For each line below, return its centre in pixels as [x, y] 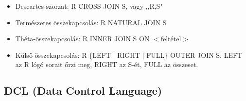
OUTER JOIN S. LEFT [206, 55]
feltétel [171, 39]
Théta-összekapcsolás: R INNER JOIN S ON [82, 39]
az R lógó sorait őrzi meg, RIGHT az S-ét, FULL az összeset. [107, 64]
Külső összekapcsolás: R [51, 55]
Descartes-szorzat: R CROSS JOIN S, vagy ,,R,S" [89, 6]
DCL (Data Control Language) [83, 91]
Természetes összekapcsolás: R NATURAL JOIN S [91, 22]
